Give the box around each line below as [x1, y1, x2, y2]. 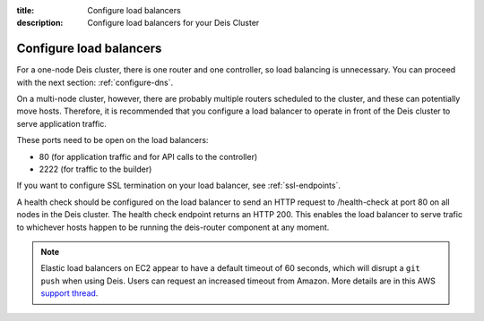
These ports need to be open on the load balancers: [16, 135, 209, 146]
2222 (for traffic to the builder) [39, 164, 152, 174]
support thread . [40, 288, 99, 299]
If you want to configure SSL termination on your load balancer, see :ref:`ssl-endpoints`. [16, 180, 341, 191]
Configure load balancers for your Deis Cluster [87, 18, 260, 29]
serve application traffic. [16, 118, 108, 129]
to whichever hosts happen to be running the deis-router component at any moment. [16, 222, 330, 232]
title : [16, 5, 35, 15]
